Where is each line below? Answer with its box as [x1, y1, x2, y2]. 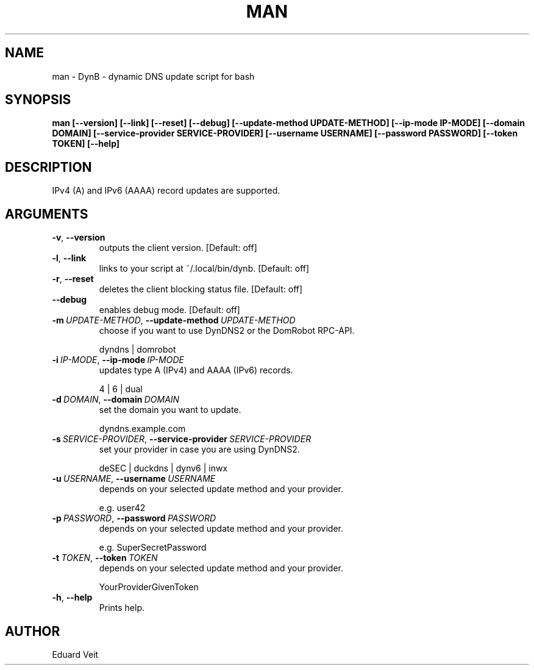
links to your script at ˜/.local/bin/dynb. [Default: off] [99, 263, 310, 274]
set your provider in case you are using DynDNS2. [99, 444, 300, 455]
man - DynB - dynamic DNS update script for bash [52, 71, 255, 82]
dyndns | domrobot [99, 344, 176, 355]
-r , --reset [52, 273, 94, 284]
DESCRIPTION [5, 159, 92, 175]
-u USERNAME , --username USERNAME [52, 473, 216, 484]
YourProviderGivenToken [99, 582, 199, 593]
